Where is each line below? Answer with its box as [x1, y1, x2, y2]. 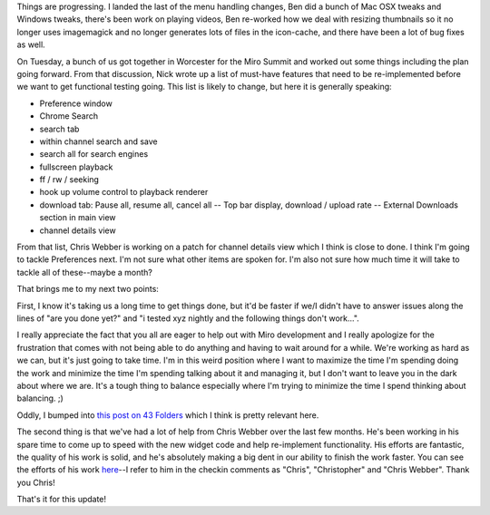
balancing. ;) [16, 393, 64, 403]
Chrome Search [39, 111, 99, 121]
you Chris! [16, 477, 55, 488]
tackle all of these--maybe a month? [16, 267, 153, 277]
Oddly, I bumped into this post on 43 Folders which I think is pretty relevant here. [16, 409, 319, 421]
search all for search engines [39, 149, 149, 160]
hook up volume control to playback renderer [39, 187, 209, 198]
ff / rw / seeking [39, 174, 100, 185]
